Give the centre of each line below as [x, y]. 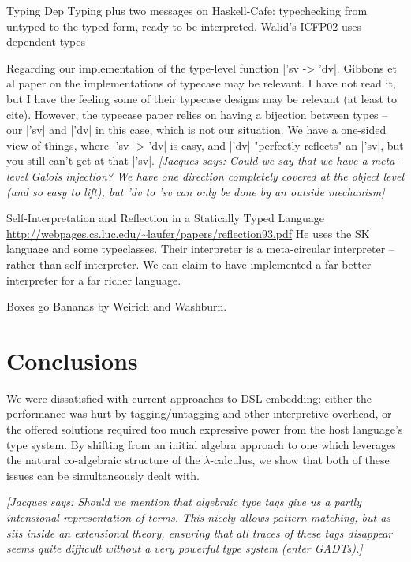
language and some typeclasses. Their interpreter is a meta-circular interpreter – [200, 249]
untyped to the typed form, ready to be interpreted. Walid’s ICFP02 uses [184, 26]
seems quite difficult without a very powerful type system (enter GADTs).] [185, 548]
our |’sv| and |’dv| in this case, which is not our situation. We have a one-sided [196, 130]
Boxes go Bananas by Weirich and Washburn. [117, 306]
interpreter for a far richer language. [94, 279]
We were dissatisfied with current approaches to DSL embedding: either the [189, 398]
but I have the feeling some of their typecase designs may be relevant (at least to [202, 98]
